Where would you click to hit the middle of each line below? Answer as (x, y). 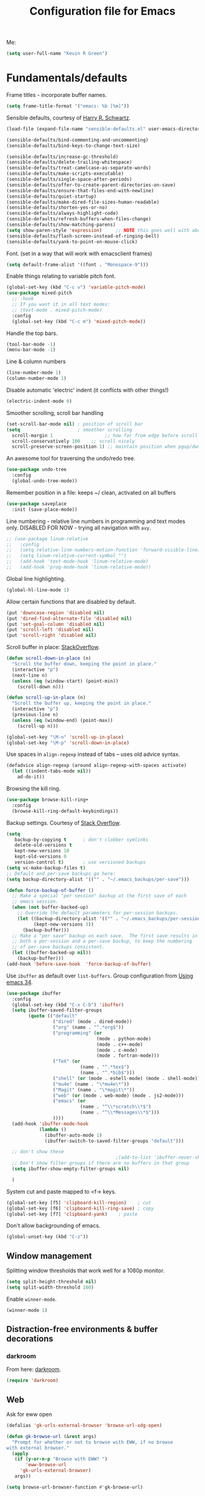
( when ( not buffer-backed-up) (50, 907)
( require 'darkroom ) (33, 1381)
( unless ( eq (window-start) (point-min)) (65, 681)
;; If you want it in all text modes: (61, 304)
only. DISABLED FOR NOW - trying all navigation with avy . (79, 527)
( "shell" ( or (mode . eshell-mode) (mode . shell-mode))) (128, 1078)
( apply (20, 1453)
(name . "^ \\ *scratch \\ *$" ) (116, 1107)
